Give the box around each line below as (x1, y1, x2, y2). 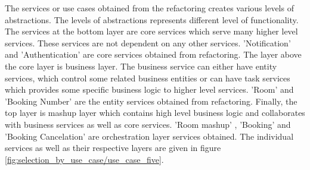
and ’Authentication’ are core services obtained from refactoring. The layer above (5, 48, 302, 61)
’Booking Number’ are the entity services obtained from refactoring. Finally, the (5, 95, 297, 107)
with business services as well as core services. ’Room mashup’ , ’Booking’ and (5, 118, 291, 130)
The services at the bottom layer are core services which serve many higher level (5, 25, 298, 37)
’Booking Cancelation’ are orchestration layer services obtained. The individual (5, 130, 294, 142)
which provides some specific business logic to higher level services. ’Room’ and (5, 83, 294, 96)
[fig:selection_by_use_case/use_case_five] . (5, 153, 164, 165)
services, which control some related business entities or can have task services (5, 71, 290, 84)
